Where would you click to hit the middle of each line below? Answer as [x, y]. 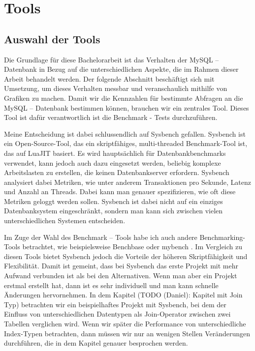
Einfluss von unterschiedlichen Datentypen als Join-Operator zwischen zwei [117, 314]
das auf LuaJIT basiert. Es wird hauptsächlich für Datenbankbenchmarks [115, 153]
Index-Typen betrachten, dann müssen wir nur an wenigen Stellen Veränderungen [127, 333]
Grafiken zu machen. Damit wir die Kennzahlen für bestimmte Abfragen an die [124, 98]
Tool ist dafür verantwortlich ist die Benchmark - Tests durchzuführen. [111, 117]
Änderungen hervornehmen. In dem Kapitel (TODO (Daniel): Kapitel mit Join [123, 295]
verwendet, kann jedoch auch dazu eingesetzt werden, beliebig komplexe [112, 162]
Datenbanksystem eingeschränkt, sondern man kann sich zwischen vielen [113, 211]
